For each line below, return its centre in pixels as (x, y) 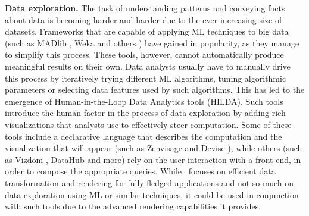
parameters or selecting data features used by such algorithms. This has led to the (155, 90)
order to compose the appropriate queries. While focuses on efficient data (140, 171)
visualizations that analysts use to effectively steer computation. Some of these (148, 124)
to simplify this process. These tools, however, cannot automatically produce (144, 54)
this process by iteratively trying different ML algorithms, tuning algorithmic (146, 78)
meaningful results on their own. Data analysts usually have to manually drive (148, 66)
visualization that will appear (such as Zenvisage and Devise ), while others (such (154, 148)
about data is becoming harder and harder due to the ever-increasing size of (143, 19)
